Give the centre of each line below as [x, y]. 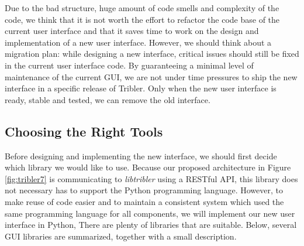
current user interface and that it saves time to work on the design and [132, 31]
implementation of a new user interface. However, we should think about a [138, 42]
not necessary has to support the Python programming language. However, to [144, 190]
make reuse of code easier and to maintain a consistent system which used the [144, 201]
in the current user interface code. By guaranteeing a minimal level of [129, 65]
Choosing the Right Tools [84, 131]
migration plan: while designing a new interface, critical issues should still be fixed [152, 54]
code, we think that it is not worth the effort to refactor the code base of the [142, 19]
